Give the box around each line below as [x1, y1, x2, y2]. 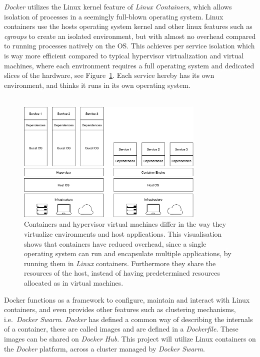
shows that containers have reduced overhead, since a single [24, 238, 206, 249]
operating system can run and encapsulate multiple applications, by [24, 248, 231, 259]
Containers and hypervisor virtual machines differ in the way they [24, 219, 226, 229]
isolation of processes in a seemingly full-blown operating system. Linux [4, 11, 223, 21]
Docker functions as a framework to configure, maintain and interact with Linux [4, 294, 250, 305]
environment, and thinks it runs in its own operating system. [4, 79, 190, 90]
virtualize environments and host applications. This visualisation [24, 229, 222, 239]
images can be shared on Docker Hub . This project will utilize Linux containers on [4, 333, 256, 344]
